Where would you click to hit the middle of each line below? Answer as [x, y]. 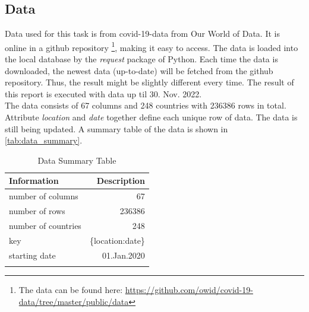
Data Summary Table [77, 160]
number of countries [45, 225]
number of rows [37, 211]
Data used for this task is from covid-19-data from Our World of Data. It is [142, 34]
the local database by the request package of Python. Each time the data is [141, 59]
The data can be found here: [71, 289]
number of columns [44, 196]
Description [121, 181]
